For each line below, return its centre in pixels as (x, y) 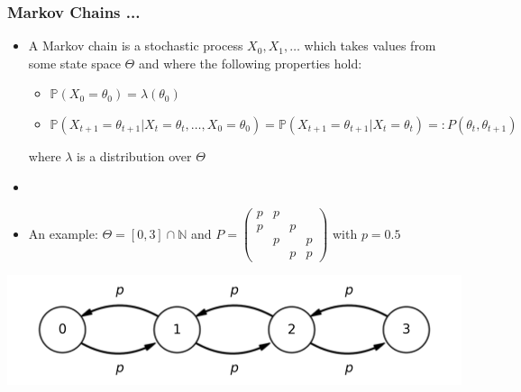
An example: (63, 233)
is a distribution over (134, 156)
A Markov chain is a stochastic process (136, 46)
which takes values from (370, 46)
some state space (74, 63)
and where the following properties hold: (250, 63)
